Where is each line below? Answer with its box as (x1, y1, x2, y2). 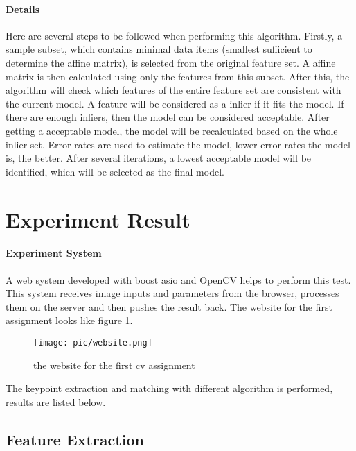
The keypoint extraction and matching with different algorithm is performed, (6, 381, 333, 395)
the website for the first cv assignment (33, 357, 195, 372)
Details (6, 1, 40, 16)
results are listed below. (6, 394, 106, 409)
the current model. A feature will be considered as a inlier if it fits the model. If (6, 96, 344, 110)
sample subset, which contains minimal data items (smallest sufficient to (6, 42, 312, 56)
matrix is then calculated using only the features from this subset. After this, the (6, 69, 350, 83)
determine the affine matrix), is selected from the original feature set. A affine (6, 55, 336, 69)
